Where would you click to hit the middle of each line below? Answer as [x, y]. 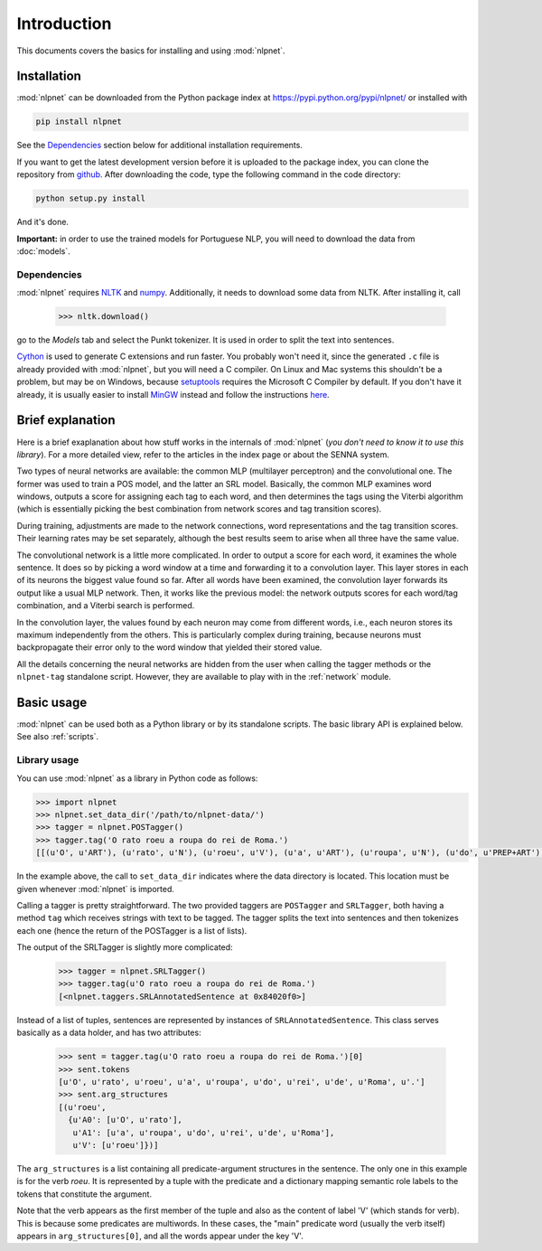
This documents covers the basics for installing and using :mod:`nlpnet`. [151, 51]
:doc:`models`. [44, 251]
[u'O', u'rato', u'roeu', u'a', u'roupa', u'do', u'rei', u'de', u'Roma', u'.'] [242, 1082]
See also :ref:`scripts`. [58, 737]
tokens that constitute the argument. [84, 1194]
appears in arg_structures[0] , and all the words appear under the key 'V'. [160, 1236]
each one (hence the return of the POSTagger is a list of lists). [132, 930]
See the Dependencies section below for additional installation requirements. [159, 146]
